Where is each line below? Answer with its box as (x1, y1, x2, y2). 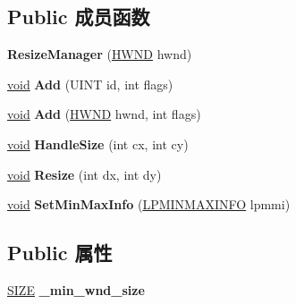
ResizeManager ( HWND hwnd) (7, 45, 192, 63)
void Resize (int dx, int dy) (7, 165, 162, 183)
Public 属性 (7, 239, 113, 266)
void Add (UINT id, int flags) (7, 74, 173, 93)
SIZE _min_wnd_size (7, 280, 145, 299)
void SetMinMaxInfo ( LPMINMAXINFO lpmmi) (7, 195, 291, 214)
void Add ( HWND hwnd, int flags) (7, 105, 201, 123)
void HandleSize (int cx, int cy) (7, 134, 189, 153)
